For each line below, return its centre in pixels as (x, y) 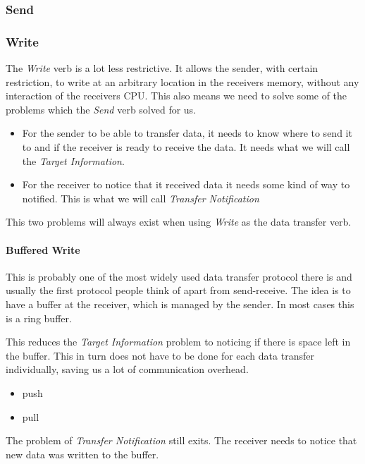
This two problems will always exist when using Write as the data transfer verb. (179, 222)
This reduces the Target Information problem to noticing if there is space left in (178, 342)
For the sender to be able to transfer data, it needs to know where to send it (187, 133)
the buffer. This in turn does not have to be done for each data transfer (160, 355)
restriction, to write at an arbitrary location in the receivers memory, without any (182, 81)
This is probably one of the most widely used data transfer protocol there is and (179, 276)
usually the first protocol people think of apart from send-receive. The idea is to (178, 290)
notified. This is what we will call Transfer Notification (141, 198)
